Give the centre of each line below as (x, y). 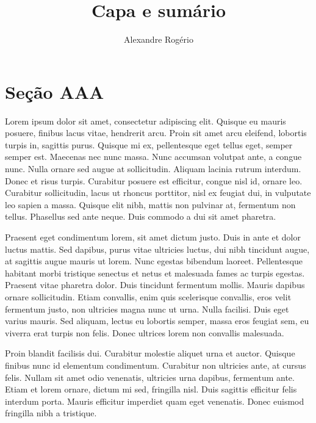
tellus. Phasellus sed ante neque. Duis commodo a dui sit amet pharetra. (141, 216)
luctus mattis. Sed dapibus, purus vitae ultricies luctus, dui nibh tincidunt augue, (157, 249)
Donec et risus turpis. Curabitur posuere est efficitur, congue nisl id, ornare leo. (154, 180)
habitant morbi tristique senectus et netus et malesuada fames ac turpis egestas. (155, 273)
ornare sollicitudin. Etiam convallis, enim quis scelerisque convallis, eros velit (148, 296)
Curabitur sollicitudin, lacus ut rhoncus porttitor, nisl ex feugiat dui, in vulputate (158, 193)
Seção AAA (55, 91)
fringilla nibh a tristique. (51, 413)
